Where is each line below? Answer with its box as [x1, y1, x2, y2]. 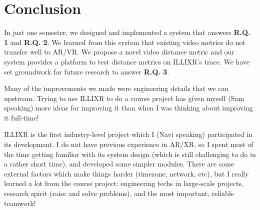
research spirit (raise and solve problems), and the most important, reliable [4, 188, 234, 198]
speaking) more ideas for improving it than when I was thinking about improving [4, 102, 253, 113]
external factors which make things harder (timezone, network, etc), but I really [4, 168, 249, 178]
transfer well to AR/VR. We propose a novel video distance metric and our [4, 46, 234, 57]
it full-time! [4, 112, 39, 122]
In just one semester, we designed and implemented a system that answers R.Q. [4, 27, 250, 37]
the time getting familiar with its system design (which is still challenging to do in [4, 148, 256, 159]
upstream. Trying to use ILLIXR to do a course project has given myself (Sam [4, 92, 244, 103]
